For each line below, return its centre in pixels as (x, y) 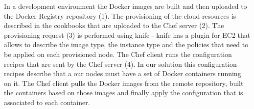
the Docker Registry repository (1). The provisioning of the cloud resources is (120, 15)
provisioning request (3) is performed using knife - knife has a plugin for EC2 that (127, 35)
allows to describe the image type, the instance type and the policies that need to (126, 44)
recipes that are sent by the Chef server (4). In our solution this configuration (120, 64)
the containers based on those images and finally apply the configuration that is (124, 93)
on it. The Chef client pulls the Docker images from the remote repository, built (124, 83)
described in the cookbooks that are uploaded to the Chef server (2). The (114, 25)
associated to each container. (47, 102)
